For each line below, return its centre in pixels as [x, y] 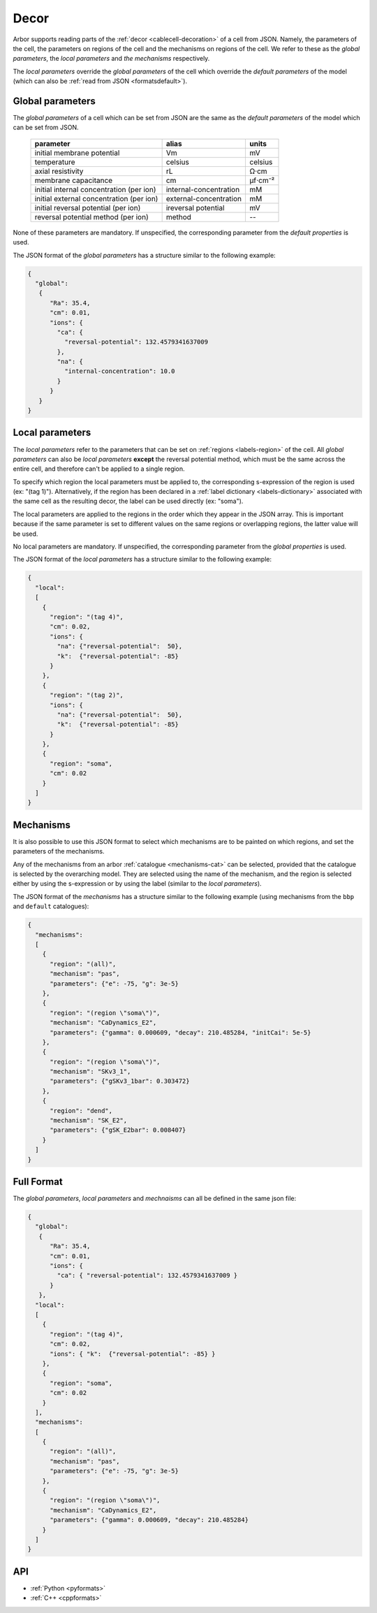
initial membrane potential [77, 152]
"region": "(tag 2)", [87, 695]
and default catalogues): [51, 906]
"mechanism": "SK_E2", [89, 1121]
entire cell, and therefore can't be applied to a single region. [99, 469]
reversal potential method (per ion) [92, 217]
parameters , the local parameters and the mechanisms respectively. [111, 59]
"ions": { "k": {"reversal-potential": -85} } [133, 1354]
